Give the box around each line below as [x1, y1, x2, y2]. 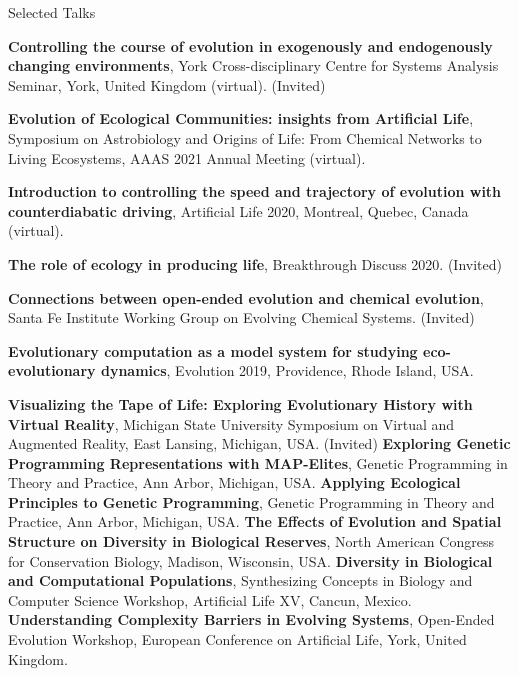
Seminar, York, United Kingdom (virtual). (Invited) [8, 74, 326, 95]
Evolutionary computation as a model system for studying [8, 340, 418, 361]
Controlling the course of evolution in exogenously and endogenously [8, 35, 493, 56]
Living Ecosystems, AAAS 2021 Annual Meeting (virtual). [8, 147, 366, 168]
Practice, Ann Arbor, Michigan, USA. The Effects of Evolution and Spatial [8, 511, 502, 532]
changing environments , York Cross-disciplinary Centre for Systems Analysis [8, 55, 499, 76]
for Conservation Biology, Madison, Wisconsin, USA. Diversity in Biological [8, 550, 493, 571]
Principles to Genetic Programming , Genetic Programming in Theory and [8, 491, 495, 512]
